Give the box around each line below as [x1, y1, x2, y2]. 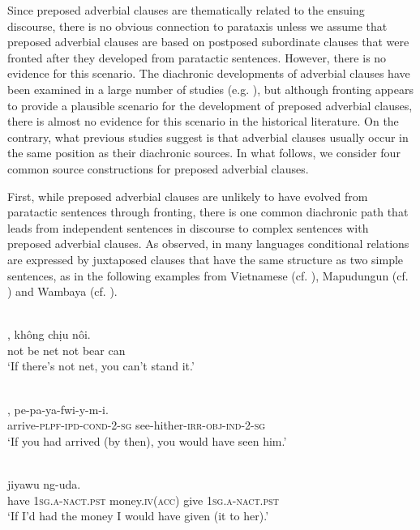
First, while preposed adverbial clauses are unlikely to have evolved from [7, 187, 368, 204]
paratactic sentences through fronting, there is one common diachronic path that [7, 203, 409, 220]
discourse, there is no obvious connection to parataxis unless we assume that [7, 17, 388, 34]
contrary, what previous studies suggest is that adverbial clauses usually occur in [7, 128, 409, 145]
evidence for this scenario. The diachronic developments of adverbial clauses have [7, 65, 410, 82]
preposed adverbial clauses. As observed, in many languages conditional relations [7, 235, 409, 252]
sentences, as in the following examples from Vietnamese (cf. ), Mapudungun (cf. [7, 267, 409, 284]
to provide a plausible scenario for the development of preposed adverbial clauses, [7, 96, 413, 113]
